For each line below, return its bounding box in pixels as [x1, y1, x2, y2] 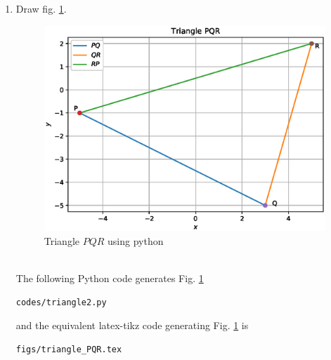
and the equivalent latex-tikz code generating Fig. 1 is [15, 318, 249, 333]
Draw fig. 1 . [15, 1, 67, 15]
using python [108, 233, 164, 248]
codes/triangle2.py [15, 297, 107, 307]
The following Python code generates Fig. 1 [15, 270, 204, 285]
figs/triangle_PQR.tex [15, 344, 122, 354]
